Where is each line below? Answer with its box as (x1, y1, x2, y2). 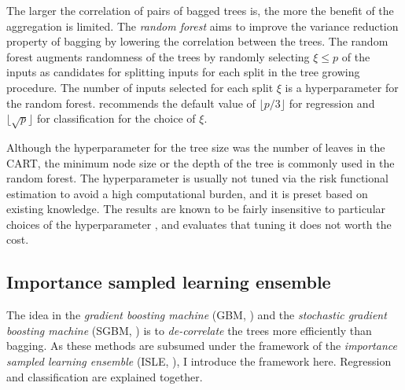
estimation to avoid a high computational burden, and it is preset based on (6, 185, 368, 201)
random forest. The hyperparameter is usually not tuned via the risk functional (6, 170, 388, 186)
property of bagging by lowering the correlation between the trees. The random (6, 33, 388, 50)
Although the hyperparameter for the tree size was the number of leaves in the (6, 138, 385, 155)
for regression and (289, 94, 375, 111)
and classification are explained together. (6, 368, 203, 384)
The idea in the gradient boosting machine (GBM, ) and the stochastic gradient (6, 307, 387, 323)
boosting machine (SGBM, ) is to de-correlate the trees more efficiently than (6, 322, 372, 338)
